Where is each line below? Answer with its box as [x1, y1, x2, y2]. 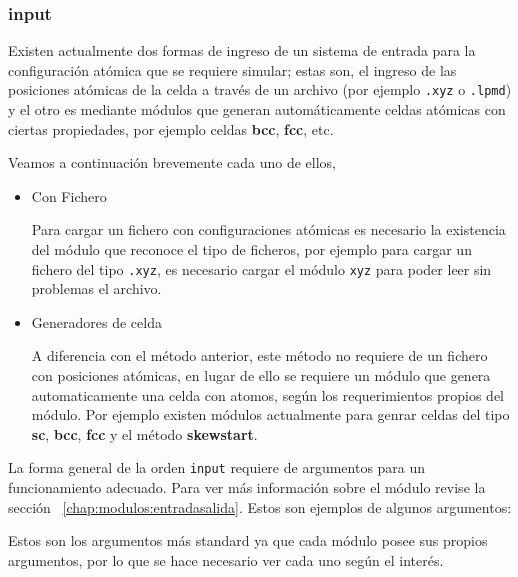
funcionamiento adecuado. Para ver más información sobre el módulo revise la [8, 477, 486, 498]
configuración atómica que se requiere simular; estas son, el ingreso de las [8, 59, 457, 80]
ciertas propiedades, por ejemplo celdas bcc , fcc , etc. [8, 118, 334, 139]
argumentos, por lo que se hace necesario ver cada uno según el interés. [8, 549, 444, 570]
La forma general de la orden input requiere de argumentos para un [8, 457, 426, 478]
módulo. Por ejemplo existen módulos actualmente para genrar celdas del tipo [31, 404, 510, 425]
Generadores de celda [31, 311, 162, 332]
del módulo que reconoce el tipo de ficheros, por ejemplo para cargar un [31, 239, 472, 260]
